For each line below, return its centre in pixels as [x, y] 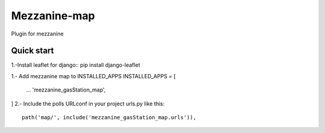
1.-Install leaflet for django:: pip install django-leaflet [76, 65]
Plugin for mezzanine [37, 34]
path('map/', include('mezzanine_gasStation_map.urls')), [109, 118]
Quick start [32, 51]
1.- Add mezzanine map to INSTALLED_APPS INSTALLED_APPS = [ [93, 76]
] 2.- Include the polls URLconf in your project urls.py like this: [88, 104]
